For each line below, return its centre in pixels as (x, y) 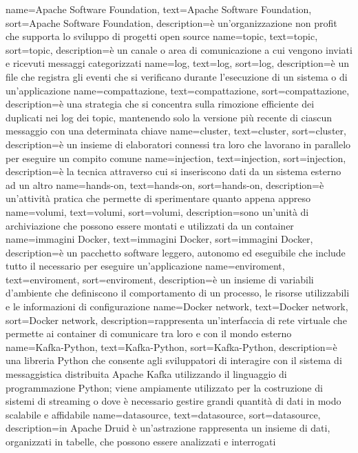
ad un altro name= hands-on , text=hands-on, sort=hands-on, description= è (165, 184)
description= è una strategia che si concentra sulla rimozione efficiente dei (160, 104)
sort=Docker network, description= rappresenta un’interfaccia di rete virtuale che (176, 320)
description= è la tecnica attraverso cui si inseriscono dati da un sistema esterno (173, 171)
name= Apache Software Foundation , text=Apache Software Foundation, (159, 9)
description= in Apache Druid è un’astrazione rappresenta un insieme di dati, (168, 428)
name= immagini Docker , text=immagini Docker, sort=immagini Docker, (159, 239)
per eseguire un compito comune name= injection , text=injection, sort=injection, (176, 158)
